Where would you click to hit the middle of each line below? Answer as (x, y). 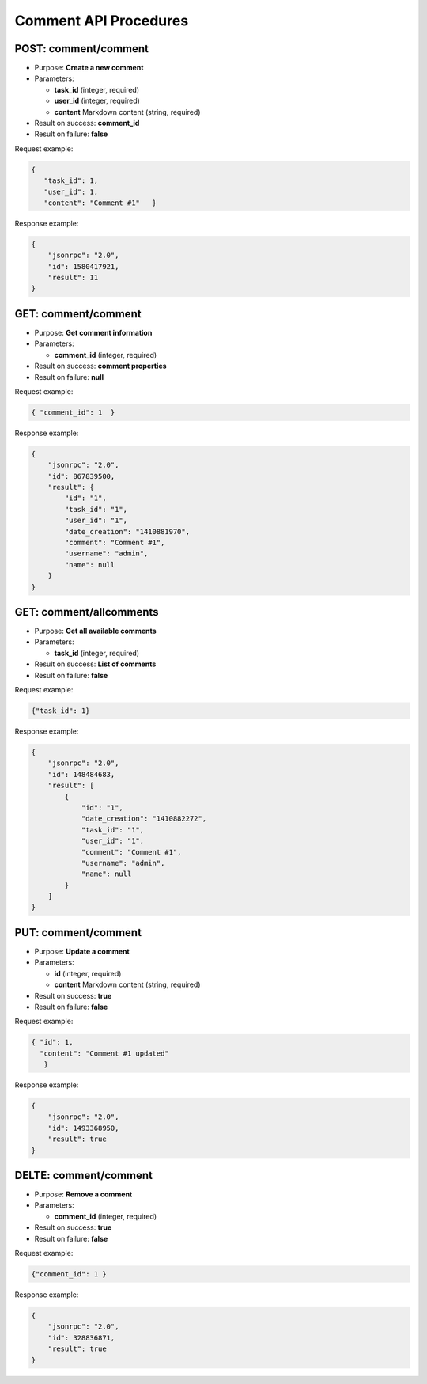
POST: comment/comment (82, 49)
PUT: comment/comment (78, 933)
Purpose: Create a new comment (89, 68)
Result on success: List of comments (95, 664)
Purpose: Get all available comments (96, 631)
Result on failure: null (69, 377)
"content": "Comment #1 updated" (104, 1053)
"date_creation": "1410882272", (144, 819)
